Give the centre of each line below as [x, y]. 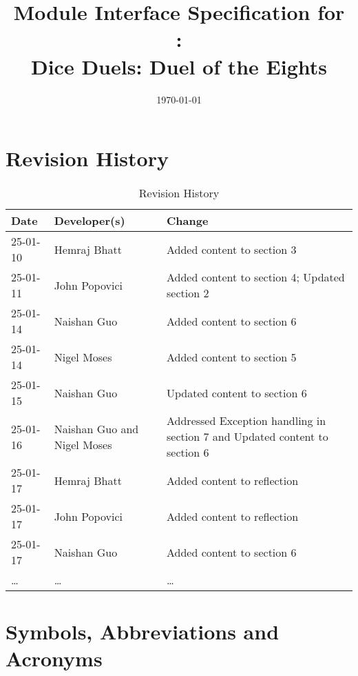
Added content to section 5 [232, 357]
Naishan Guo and [96, 428]
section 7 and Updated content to [248, 437]
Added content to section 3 [232, 249]
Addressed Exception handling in [246, 421]
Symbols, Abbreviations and [143, 632]
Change [188, 221]
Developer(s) [89, 221]
